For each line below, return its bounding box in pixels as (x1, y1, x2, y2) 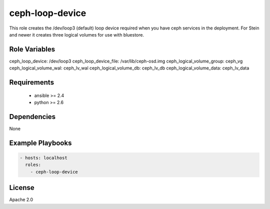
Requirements (9, 78, 54, 87)
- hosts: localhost (19, 155, 67, 160)
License (9, 183, 34, 192)
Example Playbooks (9, 138, 72, 147)
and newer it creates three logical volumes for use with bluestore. (9, 31, 144, 37)
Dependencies (9, 112, 56, 121)
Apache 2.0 (9, 196, 33, 202)
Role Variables (9, 45, 55, 53)
